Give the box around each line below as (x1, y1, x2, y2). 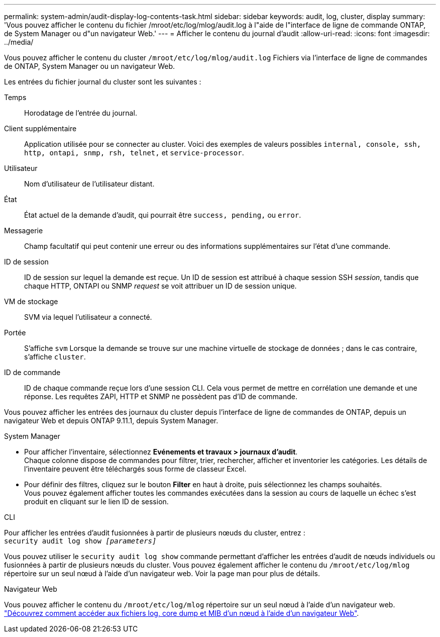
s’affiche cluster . (24, 352, 86, 361)
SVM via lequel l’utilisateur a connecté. (24, 313, 152, 321)
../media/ (4, 38, 34, 46)
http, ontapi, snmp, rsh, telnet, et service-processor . (24, 148, 244, 157)
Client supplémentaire (4, 124, 77, 133)
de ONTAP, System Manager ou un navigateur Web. (4, 62, 175, 70)
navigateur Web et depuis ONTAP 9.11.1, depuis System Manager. (4, 416, 218, 425)
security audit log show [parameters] (4, 537, 157, 545)
